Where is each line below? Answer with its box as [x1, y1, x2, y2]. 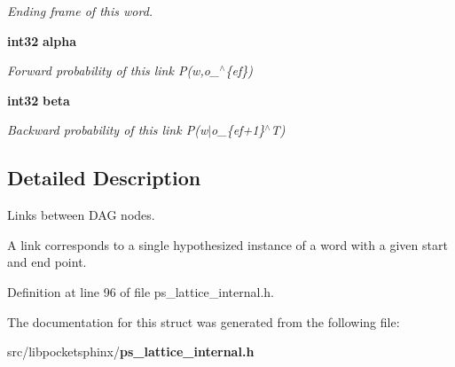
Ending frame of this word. [7, 2, 153, 20]
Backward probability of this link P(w [7, 121, 208, 139]
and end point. [7, 253, 87, 271]
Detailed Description [7, 164, 201, 191]
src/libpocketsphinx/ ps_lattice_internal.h [7, 342, 255, 361]
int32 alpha [7, 31, 77, 50]
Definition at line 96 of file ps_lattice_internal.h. [7, 282, 274, 301]
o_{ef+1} [211, 121, 265, 139]
